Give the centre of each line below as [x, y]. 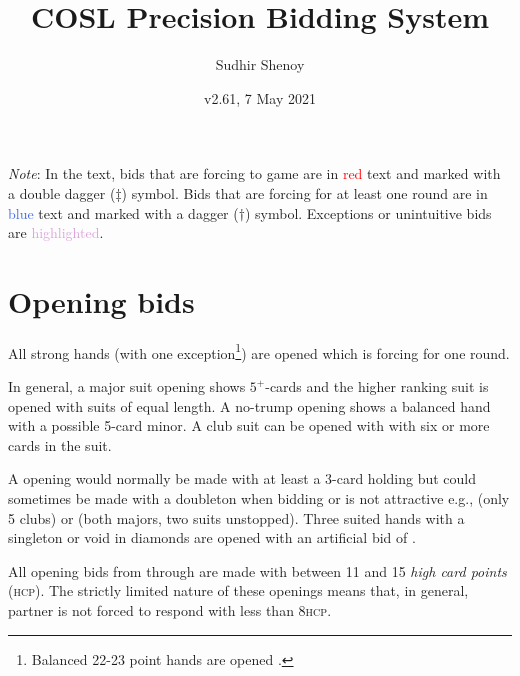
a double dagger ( [62, 192]
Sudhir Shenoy [260, 64]
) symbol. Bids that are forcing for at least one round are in [304, 192]
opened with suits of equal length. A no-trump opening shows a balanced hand [249, 405]
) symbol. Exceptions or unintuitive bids [368, 212]
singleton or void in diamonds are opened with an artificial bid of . [212, 537]
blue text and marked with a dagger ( [123, 212]
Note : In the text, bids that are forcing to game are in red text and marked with [254, 173]
